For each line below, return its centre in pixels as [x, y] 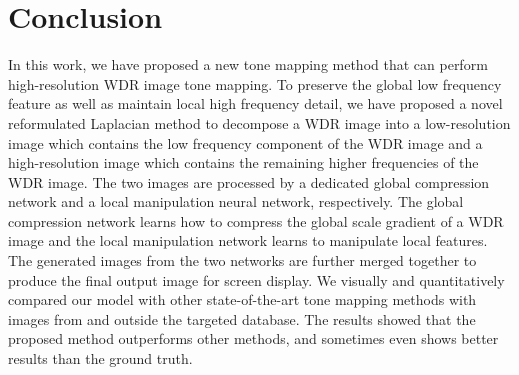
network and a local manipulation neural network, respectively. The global [236, 201]
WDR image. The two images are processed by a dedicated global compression [249, 181]
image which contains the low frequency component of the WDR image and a [245, 142]
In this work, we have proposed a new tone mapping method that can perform [248, 64]
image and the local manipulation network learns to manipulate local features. [248, 240]
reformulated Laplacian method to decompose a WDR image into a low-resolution [259, 122]
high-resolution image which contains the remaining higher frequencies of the [243, 162]
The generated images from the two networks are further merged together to [242, 260]
